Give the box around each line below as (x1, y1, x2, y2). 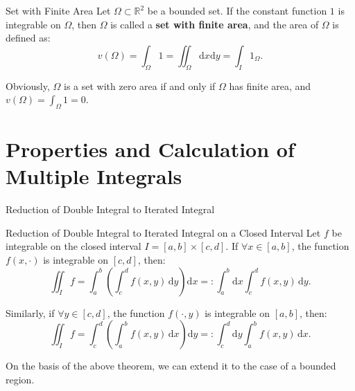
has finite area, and (229, 78, 311, 93)
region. (6, 372, 35, 386)
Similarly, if (6, 305, 55, 320)
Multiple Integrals (6, 162, 182, 190)
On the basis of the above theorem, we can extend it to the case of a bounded (6, 358, 336, 373)
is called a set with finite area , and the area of (110, 17, 319, 31)
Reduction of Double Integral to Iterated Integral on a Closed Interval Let (6, 225, 321, 239)
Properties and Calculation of (6, 135, 295, 163)
